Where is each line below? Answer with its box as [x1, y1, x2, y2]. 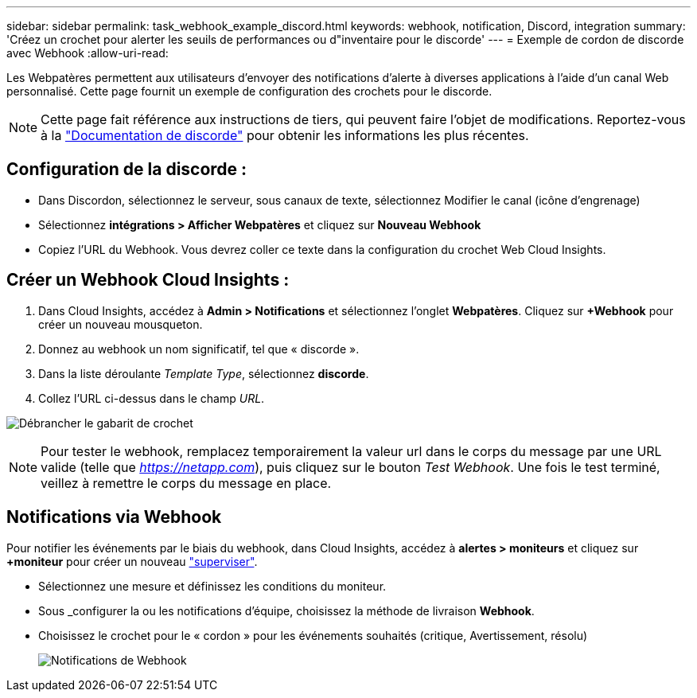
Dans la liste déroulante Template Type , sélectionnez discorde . [38, 366, 369, 380]
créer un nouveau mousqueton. [38, 317, 203, 331]
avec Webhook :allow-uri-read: [6, 46, 169, 60]
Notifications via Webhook [6, 507, 222, 528]
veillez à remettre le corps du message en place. [41, 474, 332, 491]
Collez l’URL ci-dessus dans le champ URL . [38, 391, 265, 405]
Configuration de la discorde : [6, 159, 247, 180]
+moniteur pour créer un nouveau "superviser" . [6, 554, 258, 568]
